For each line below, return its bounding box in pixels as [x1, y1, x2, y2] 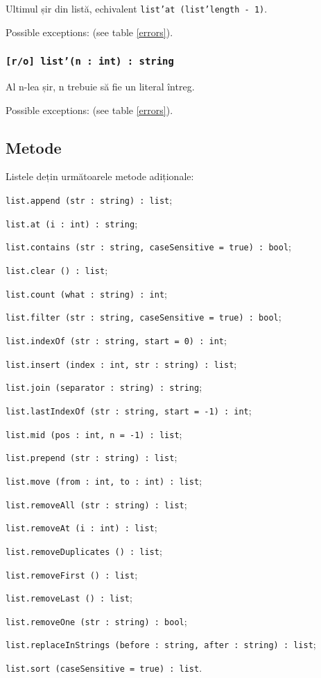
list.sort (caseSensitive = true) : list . [6, 661, 202, 675]
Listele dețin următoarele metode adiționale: [6, 169, 194, 184]
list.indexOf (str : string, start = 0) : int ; [6, 332, 227, 347]
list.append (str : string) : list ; [6, 193, 173, 207]
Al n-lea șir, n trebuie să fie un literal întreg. [6, 79, 195, 94]
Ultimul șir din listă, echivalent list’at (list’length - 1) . [6, 1, 268, 15]
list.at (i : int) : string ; [6, 216, 138, 230]
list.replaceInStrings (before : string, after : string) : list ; [6, 637, 316, 652]
